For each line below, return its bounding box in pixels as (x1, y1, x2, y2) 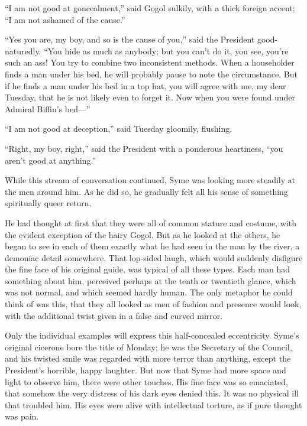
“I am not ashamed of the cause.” (5, 13, 125, 25)
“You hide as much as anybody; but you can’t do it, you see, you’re (44, 44, 289, 57)
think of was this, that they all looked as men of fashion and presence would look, (5, 298, 302, 310)
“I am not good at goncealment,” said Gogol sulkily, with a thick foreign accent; (5, 2, 295, 14)
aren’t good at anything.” (5, 154, 96, 166)
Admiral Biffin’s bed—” (5, 102, 91, 115)
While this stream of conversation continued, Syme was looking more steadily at (5, 174, 296, 186)
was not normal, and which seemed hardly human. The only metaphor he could (5, 286, 293, 298)
